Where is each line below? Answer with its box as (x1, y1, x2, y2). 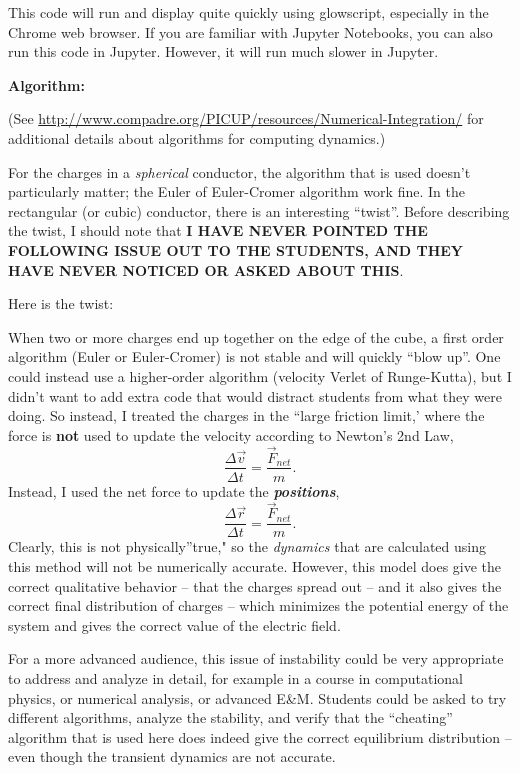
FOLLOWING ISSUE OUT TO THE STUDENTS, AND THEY (8, 239, 464, 260)
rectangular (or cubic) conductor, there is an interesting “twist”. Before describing (8, 200, 510, 221)
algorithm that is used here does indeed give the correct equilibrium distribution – (8, 726, 512, 747)
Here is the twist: (8, 293, 114, 314)
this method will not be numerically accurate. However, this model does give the (8, 556, 502, 577)
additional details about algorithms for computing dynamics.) (8, 127, 386, 148)
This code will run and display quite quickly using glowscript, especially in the (8, 2, 489, 22)
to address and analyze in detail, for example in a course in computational (8, 668, 463, 688)
